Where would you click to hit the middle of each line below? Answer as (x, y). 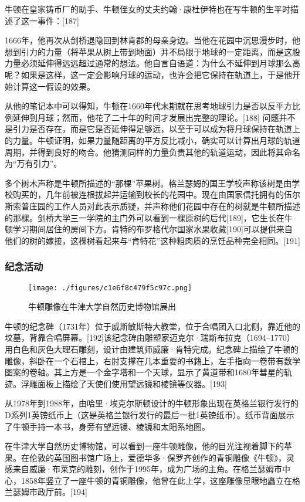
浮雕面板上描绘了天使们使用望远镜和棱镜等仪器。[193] (124, 383)
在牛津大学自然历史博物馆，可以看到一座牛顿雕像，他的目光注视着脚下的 (144, 446)
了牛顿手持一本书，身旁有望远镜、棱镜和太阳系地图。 (107, 426)
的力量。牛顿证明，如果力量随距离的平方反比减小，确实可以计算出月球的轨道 (152, 140)
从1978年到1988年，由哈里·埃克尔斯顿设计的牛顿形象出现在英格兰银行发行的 (152, 403)
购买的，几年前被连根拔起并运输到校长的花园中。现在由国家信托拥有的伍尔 (156, 194)
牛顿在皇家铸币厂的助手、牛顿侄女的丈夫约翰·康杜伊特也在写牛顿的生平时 (148, 9)
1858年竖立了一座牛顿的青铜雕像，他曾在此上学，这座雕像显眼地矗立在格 (160, 480)
